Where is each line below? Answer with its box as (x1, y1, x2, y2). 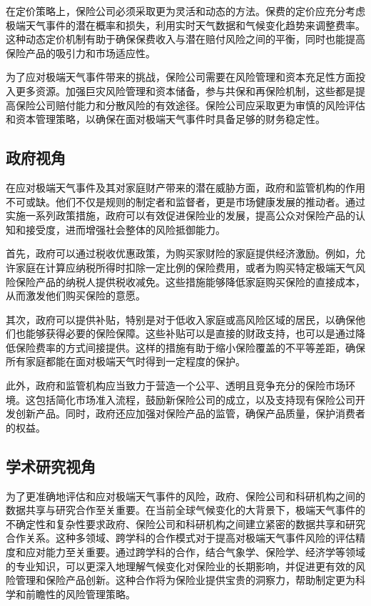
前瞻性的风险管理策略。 (25, 586, 136, 601)
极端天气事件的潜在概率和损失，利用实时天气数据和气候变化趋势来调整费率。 (6, 17, 365, 32)
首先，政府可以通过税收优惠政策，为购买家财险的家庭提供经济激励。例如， (6, 246, 355, 261)
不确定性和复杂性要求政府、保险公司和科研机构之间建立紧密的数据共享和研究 (6, 516, 365, 531)
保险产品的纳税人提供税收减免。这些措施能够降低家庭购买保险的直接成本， (15, 274, 365, 289)
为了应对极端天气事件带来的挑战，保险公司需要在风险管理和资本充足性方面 (6, 69, 355, 84)
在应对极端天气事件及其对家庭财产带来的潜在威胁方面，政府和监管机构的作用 (6, 179, 365, 194)
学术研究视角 (6, 454, 96, 477)
